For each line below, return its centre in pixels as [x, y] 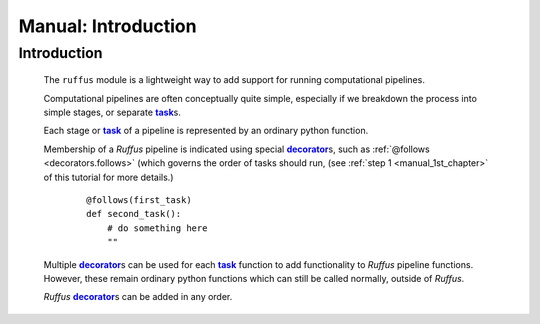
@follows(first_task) [139, 199]
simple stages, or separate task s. [112, 112]
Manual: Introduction [107, 26]
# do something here [157, 228]
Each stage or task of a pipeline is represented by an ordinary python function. [206, 131]
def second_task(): [134, 214]
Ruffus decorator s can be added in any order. [138, 297]
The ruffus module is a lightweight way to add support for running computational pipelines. [234, 80]
